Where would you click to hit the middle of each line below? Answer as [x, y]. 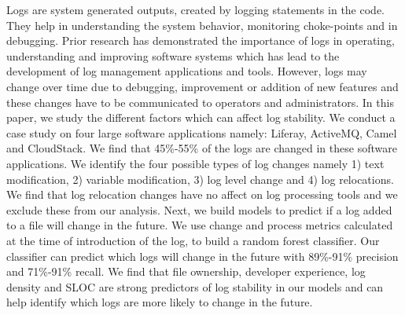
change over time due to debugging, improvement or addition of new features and [202, 86]
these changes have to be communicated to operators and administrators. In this [200, 102]
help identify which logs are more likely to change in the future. [160, 302]
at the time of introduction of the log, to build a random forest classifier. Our [193, 240]
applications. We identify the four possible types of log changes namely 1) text [195, 163]
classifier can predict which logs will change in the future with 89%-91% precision [202, 256]
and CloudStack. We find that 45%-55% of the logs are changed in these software [202, 148]
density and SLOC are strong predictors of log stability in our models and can [195, 286]
